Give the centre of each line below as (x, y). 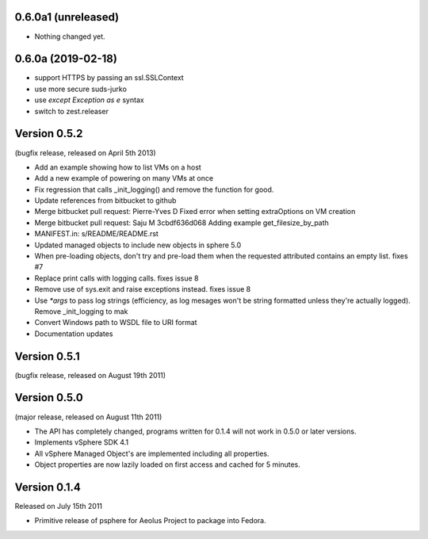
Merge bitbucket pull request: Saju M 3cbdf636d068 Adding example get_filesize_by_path (182, 223)
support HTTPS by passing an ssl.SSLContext (109, 78)
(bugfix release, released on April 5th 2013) (85, 153)
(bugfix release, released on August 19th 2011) (90, 375)
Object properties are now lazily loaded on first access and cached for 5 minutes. (168, 464)
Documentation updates (74, 334)
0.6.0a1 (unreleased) (67, 17)
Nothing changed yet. (70, 36)
